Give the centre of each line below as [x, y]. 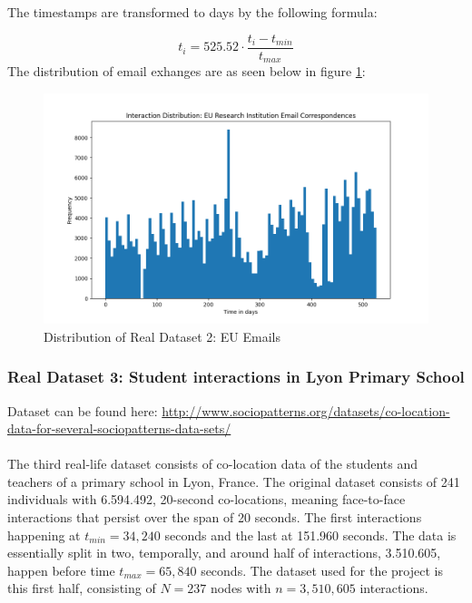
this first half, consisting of [82, 588]
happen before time [61, 570]
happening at [44, 535]
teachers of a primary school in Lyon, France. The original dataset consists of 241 [234, 481]
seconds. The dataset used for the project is [322, 570]
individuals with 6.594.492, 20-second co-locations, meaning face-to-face [206, 499]
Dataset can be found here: [83, 410]
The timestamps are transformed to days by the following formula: [192, 12]
